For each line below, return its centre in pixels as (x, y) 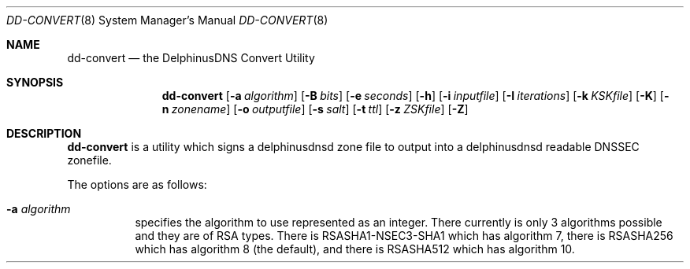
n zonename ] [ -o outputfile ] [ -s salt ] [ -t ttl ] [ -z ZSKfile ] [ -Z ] (315, 109)
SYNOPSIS (35, 82)
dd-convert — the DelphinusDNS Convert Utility (191, 58)
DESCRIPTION (44, 133)
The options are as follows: (137, 184)
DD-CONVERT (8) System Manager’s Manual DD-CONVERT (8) (167, 20)
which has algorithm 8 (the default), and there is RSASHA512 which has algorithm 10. (355, 249)
